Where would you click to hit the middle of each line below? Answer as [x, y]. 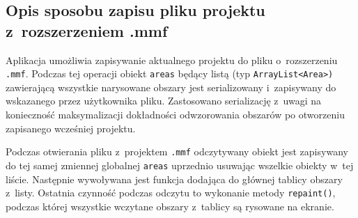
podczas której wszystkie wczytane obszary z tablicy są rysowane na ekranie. [170, 206]
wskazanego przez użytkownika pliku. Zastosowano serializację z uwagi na [164, 101]
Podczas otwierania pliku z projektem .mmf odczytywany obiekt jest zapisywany [177, 151]
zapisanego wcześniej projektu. [71, 128]
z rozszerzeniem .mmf [87, 30]
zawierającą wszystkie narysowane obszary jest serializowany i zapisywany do [171, 87]
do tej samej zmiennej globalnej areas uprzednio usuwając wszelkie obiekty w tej [180, 165]
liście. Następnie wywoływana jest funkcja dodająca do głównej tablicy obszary [174, 179]
